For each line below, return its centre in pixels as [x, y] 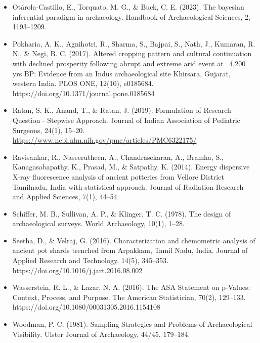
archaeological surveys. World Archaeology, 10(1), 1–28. [99, 223]
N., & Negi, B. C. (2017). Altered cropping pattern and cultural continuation [132, 53]
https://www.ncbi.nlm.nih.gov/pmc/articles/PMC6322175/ [104, 140]
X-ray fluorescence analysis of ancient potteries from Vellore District [118, 176]
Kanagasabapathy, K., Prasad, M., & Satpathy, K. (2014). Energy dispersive [131, 167]
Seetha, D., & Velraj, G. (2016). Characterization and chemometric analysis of [134, 240]
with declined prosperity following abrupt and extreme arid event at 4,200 [129, 63]
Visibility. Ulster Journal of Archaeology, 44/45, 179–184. [101, 334]
